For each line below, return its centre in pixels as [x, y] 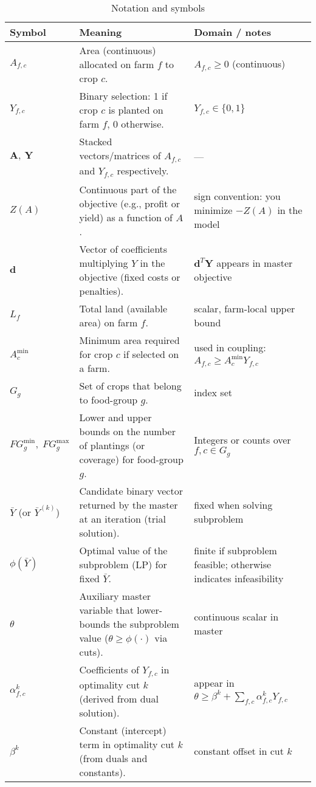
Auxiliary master [115, 596]
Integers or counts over [242, 439]
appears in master [255, 263]
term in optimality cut [127, 744]
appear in [214, 683]
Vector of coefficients [123, 249]
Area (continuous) [118, 50]
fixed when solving [233, 504]
